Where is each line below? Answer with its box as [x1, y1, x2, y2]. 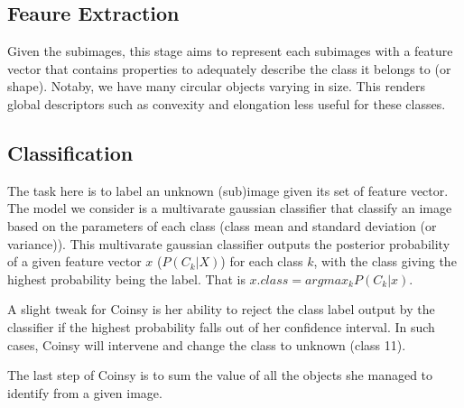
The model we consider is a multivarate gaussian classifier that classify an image [7, 199, 452, 218]
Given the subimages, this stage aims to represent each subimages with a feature [7, 42, 453, 60]
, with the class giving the [313, 252, 457, 271]
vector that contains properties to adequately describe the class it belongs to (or [7, 59, 451, 78]
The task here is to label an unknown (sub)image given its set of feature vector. [7, 181, 449, 199]
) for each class [220, 252, 303, 271]
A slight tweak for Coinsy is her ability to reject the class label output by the [7, 300, 435, 319]
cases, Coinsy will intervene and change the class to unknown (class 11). [7, 335, 406, 354]
